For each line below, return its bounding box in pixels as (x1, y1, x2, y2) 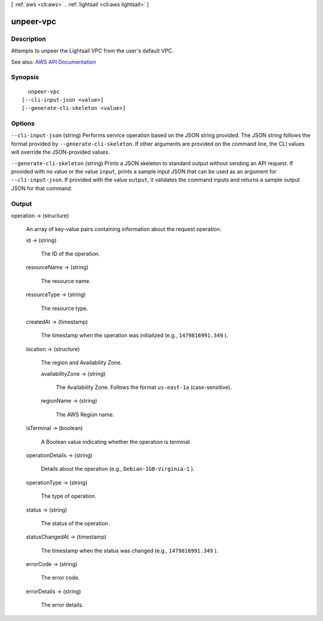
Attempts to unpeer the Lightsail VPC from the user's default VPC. (11, 47, 174, 54)
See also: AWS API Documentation (11, 58, 96, 65)
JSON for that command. (11, 184, 73, 191)
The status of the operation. (41, 519, 110, 526)
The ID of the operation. (41, 250, 100, 257)
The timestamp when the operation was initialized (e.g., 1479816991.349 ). (41, 332, 228, 339)
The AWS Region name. (56, 410, 115, 418)
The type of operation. (41, 492, 97, 500)
